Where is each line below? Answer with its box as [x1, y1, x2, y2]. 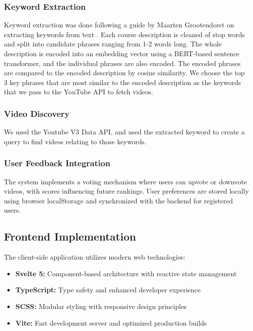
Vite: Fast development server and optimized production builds [15, 317, 207, 328]
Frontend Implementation [4, 229, 136, 244]
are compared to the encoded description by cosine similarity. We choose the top [4, 67, 245, 78]
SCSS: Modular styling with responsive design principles [15, 301, 187, 311]
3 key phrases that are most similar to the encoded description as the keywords [4, 77, 241, 87]
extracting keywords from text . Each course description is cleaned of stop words [4, 29, 245, 39]
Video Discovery [4, 107, 70, 119]
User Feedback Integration [4, 157, 110, 169]
